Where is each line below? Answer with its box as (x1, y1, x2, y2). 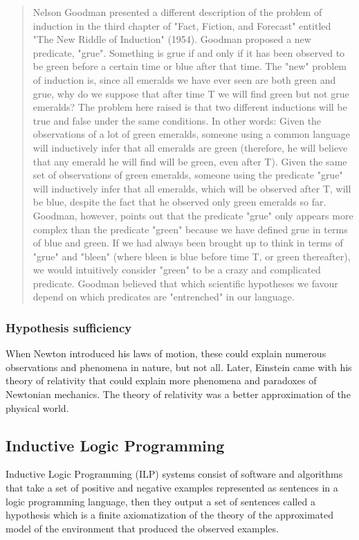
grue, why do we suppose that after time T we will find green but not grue (33, 86, 349, 100)
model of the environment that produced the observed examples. (6, 521, 279, 535)
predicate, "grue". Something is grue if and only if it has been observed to (33, 45, 345, 60)
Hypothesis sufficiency (6, 318, 132, 336)
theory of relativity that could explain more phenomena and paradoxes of (6, 373, 317, 388)
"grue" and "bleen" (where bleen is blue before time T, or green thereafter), (33, 249, 351, 263)
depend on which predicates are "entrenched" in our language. (33, 289, 295, 304)
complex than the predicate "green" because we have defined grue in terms (33, 222, 348, 236)
